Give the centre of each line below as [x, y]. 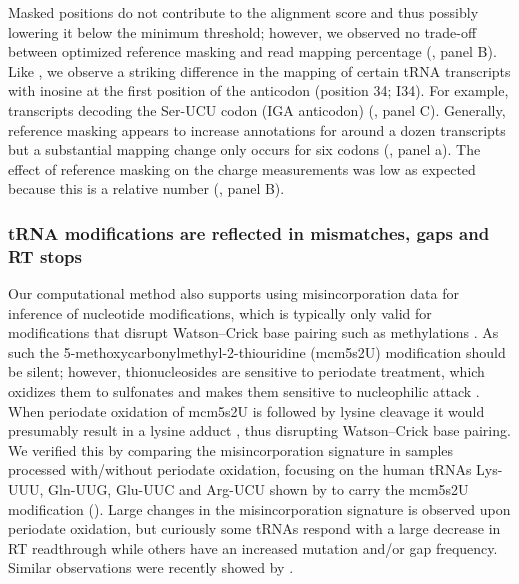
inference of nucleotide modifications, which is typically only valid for [220, 312]
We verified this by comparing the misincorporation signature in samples [231, 449]
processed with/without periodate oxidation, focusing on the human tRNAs [240, 469]
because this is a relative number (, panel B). [146, 188]
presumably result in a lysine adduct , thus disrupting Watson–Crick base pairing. [259, 430]
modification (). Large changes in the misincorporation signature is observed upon [259, 508]
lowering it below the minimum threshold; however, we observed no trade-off [242, 31]
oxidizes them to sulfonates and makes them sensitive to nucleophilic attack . [244, 391]
